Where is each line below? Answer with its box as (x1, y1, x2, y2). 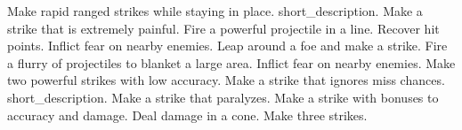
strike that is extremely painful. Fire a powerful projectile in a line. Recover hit (7, 19, 440, 37)
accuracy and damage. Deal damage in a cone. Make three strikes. (7, 105, 368, 124)
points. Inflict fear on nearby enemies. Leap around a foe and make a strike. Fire (7, 36, 448, 55)
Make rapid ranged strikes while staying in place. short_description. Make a (7, 2, 423, 19)
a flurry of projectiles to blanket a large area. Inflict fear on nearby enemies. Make (7, 53, 456, 72)
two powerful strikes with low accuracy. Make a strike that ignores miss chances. (7, 71, 445, 89)
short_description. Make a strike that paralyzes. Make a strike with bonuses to (7, 88, 439, 106)
